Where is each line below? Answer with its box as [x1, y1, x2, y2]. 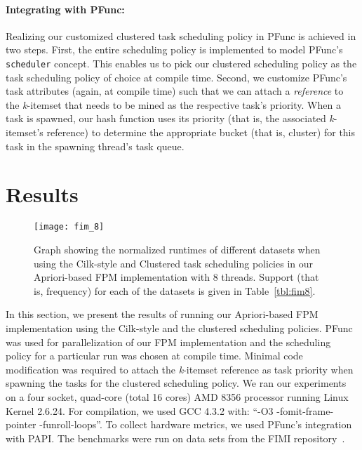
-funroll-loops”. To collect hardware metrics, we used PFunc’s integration [39, 417, 352, 432]
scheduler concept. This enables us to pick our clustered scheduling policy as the [6, 55, 357, 70]
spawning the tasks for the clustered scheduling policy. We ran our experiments [6, 376, 347, 390]
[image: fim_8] [34, 222, 105, 232]
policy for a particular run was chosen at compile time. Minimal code [6, 348, 303, 363]
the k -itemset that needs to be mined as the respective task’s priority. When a [6, 97, 341, 112]
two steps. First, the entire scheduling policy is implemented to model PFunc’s [6, 42, 343, 57]
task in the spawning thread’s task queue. [6, 138, 185, 153]
